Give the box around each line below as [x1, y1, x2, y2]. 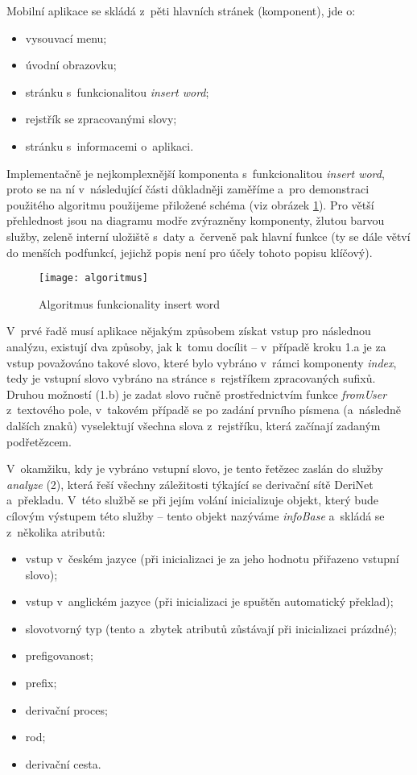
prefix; [25, 674, 57, 691]
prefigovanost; [25, 647, 93, 664]
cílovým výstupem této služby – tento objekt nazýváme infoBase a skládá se [6, 507, 385, 524]
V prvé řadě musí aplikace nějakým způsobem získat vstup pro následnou [6, 322, 371, 339]
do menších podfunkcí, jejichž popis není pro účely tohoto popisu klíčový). [6, 243, 373, 260]
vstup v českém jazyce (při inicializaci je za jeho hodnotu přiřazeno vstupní [25, 550, 399, 567]
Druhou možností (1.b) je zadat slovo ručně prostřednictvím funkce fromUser [6, 385, 387, 402]
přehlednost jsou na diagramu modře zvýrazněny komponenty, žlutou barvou [6, 212, 385, 229]
